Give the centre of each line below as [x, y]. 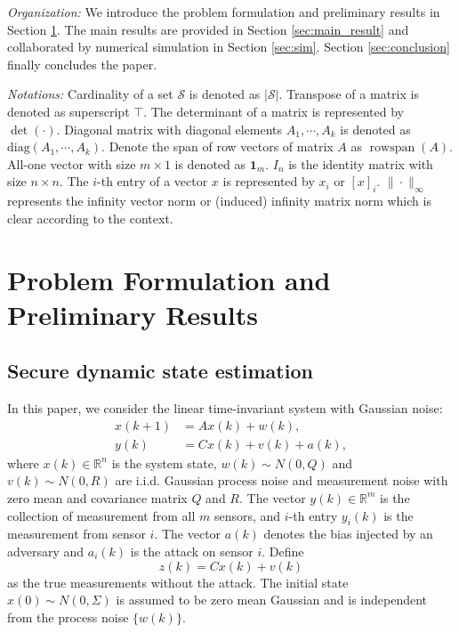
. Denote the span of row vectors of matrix [217, 146]
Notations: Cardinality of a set [90, 94]
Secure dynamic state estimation [160, 371]
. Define [283, 551]
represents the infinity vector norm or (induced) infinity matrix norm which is [219, 201]
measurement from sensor [76, 534]
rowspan [392, 148]
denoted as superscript [68, 111]
